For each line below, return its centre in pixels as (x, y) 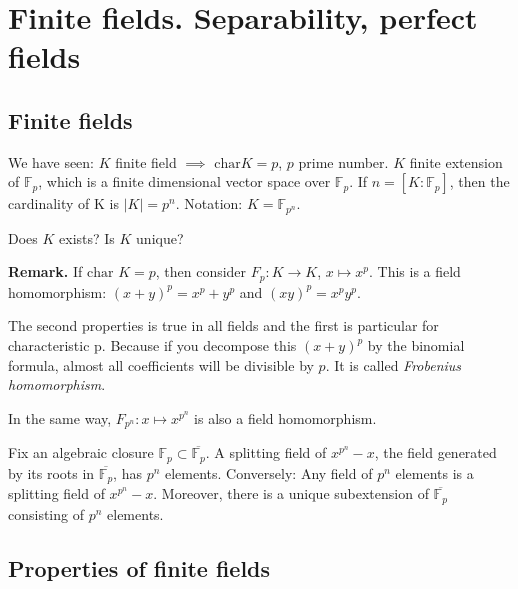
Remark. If (45, 271)
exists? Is (87, 237)
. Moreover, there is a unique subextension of (291, 493)
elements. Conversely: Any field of (269, 472)
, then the (479, 181)
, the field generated (435, 452)
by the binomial (416, 345)
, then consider (201, 271)
